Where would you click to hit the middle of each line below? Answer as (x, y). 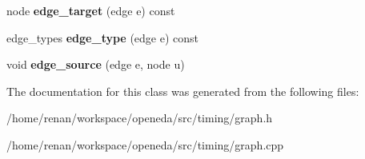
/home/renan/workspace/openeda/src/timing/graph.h (140, 118)
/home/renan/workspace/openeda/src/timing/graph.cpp (145, 144)
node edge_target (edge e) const (91, 10)
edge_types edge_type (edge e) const (103, 37)
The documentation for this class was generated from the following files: (183, 91)
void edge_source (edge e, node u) (96, 64)
